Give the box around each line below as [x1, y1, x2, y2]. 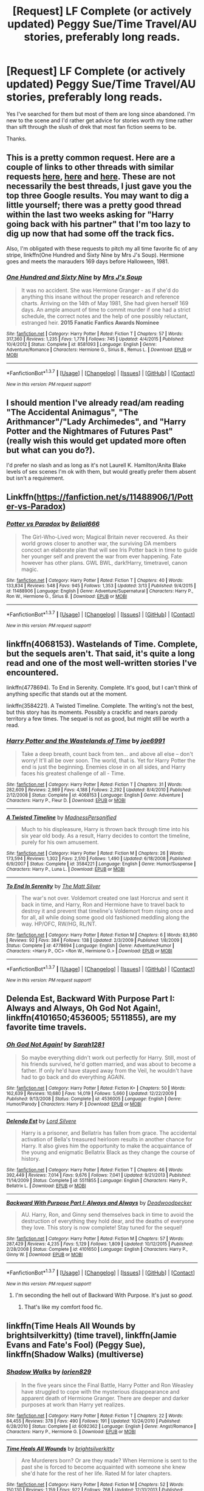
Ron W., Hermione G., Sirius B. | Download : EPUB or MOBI [6, 593, 127, 600]
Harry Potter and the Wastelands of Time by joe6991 [6, 736, 165, 745]
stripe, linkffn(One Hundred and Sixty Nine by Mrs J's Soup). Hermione [6, 251, 185, 258]
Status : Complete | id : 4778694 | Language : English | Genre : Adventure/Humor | [6, 943, 174, 949]
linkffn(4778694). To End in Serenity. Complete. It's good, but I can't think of [6, 683, 198, 691]
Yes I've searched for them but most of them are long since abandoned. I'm [6, 110, 195, 117]
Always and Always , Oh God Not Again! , [6, 1003, 161, 1014]
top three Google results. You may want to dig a [6, 190, 189, 201]
